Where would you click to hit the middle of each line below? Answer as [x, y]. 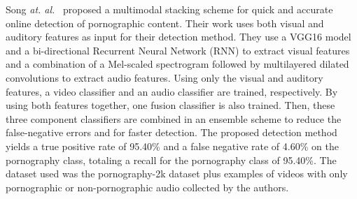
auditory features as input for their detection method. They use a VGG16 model [178, 37]
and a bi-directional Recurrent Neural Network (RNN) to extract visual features [178, 50]
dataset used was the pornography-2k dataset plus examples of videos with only [177, 174]
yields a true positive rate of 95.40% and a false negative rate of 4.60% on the [172, 146]
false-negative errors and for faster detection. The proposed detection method [171, 132]
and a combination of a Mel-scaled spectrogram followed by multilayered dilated [177, 64]
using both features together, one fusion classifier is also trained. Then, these [170, 105]
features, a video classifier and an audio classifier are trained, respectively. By [172, 91]
